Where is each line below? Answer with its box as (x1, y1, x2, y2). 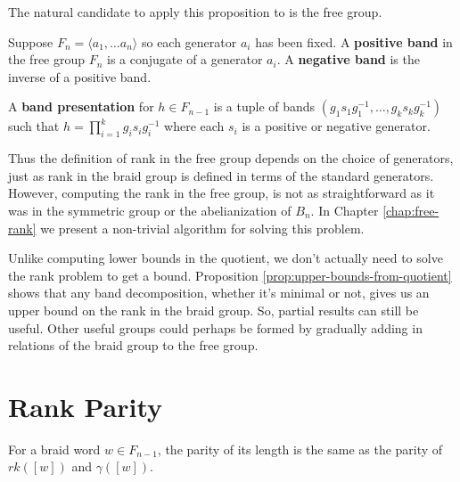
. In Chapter (310, 200, 379, 219)
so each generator (141, 32, 237, 51)
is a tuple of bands (213, 97, 316, 116)
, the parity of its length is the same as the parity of (157, 439, 443, 458)
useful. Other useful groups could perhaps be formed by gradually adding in (8, 318, 423, 337)
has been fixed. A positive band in (255, 32, 453, 51)
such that (8, 117, 60, 135)
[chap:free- (382, 200, 439, 219)
